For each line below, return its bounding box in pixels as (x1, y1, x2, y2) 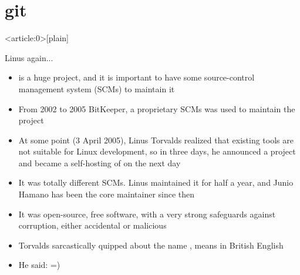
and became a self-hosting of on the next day (18, 156, 181, 169)
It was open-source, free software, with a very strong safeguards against (18, 207, 276, 220)
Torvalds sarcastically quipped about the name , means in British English (18, 239, 284, 251)
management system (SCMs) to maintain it (18, 82, 175, 95)
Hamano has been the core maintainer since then (18, 188, 195, 200)
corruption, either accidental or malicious (18, 219, 167, 232)
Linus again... (5, 51, 53, 63)
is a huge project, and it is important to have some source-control (18, 71, 255, 83)
